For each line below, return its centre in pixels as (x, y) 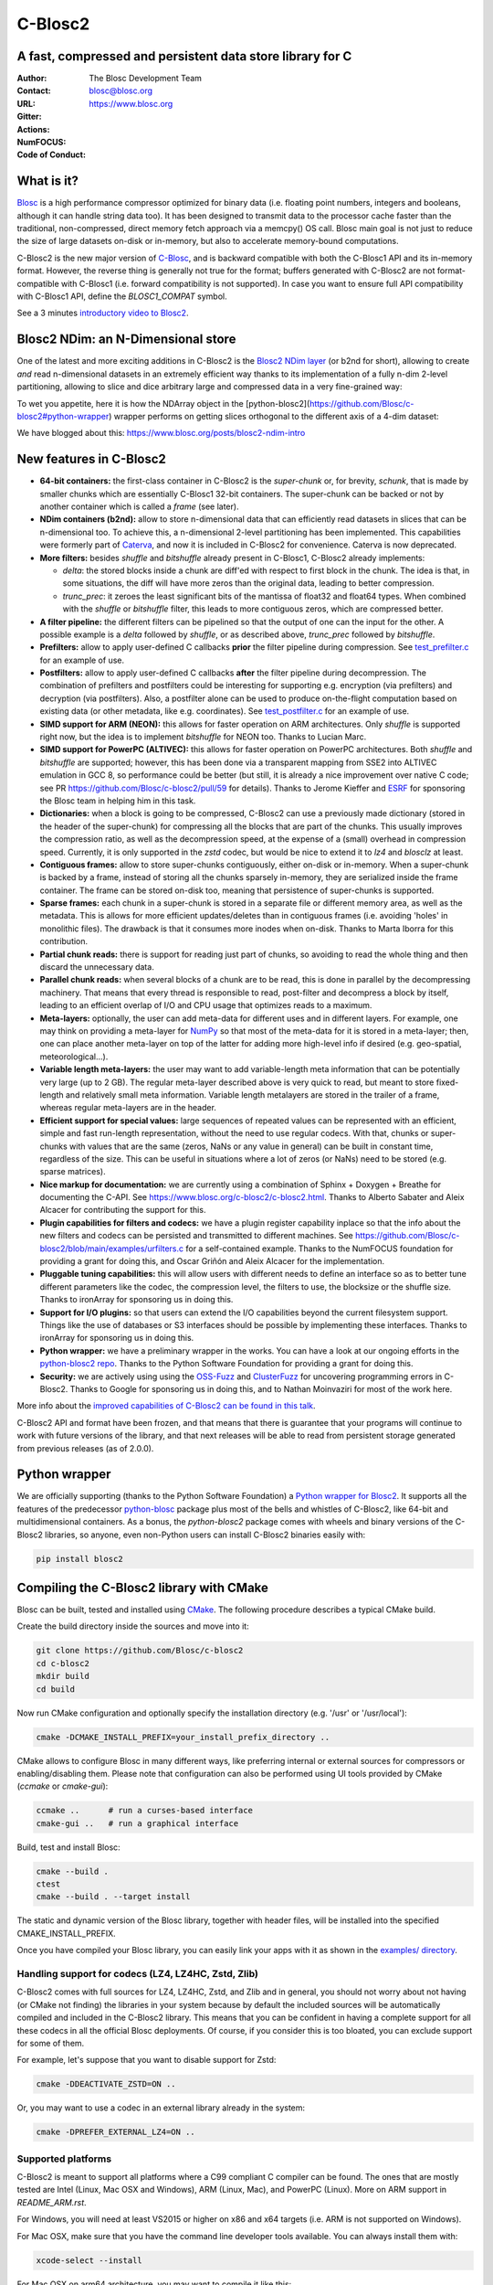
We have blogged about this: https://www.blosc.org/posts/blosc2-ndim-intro (161, 433)
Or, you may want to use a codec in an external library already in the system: (161, 2108)
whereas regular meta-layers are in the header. (128, 1108)
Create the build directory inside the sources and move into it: (133, 1626)
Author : (32, 79)
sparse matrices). (73, 1172)
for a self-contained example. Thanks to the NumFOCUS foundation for (320, 1249)
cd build (56, 1689)
